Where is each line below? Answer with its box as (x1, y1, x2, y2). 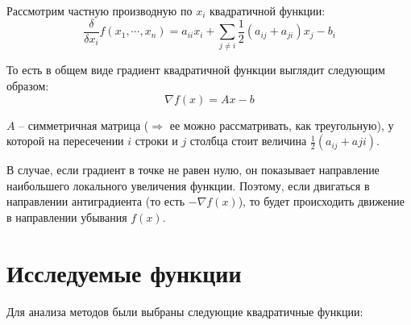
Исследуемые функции (6, 256, 242, 289)
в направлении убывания (6, 208, 127, 225)
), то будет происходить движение (238, 193, 405, 210)
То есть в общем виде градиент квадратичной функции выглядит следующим (6, 61, 385, 78)
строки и (135, 132, 178, 149)
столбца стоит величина (189, 132, 307, 149)
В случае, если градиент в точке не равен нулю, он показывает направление (6, 161, 380, 178)
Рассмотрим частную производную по (6, 2, 193, 19)
